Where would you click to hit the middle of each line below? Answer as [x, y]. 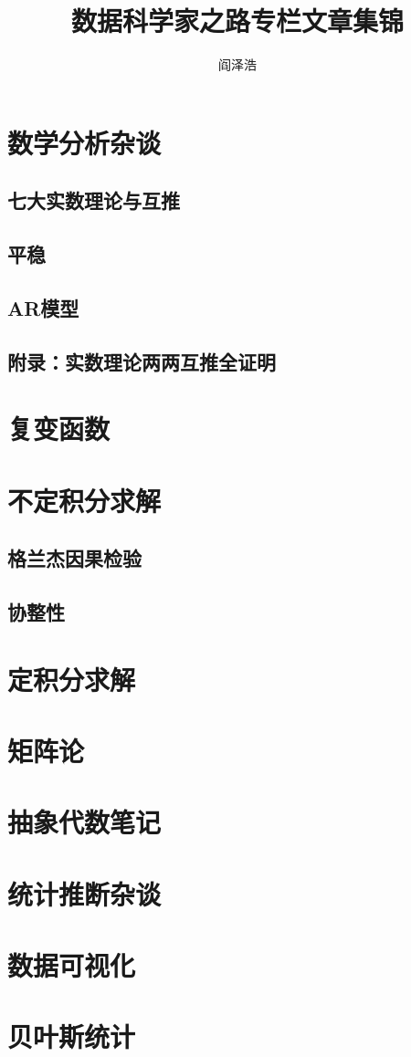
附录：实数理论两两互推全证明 [142, 361]
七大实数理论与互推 [94, 200]
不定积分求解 [84, 500]
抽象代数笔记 [84, 822]
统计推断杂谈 [84, 893]
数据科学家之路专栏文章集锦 [237, 21]
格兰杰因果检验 [74, 558]
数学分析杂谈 [84, 142]
